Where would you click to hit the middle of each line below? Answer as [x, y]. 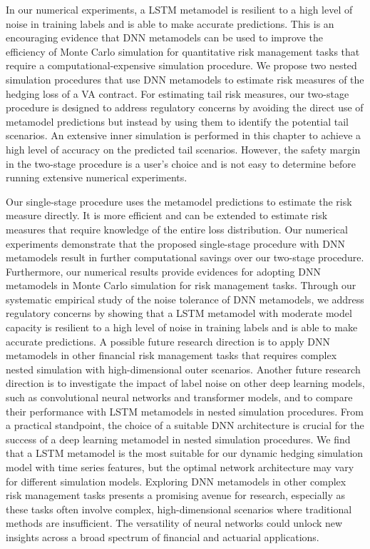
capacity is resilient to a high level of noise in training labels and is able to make [182, 327]
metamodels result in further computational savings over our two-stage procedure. [185, 257]
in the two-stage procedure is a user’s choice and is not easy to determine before [181, 163]
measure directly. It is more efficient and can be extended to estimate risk [167, 215]
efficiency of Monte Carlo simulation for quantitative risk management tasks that [183, 51]
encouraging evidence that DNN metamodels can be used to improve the [164, 37]
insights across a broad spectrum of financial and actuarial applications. [163, 537]
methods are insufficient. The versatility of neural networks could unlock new [174, 523]
